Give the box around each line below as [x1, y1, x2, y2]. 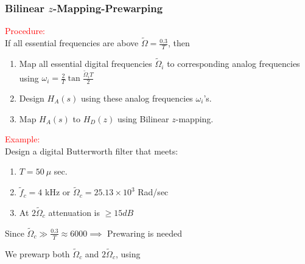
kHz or [45, 186, 71, 198]
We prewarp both [5, 247, 70, 260]
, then [167, 36, 190, 49]
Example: [5, 133, 40, 145]
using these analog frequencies [81, 92, 193, 105]
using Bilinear [117, 112, 169, 125]
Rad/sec [138, 186, 169, 198]
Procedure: [5, 24, 46, 37]
